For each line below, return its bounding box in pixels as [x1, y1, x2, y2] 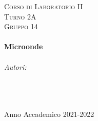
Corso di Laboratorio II [4, 1, 83, 11]
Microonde [4, 41, 43, 52]
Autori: [4, 61, 27, 72]
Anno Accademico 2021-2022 [4, 108, 94, 119]
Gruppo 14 [4, 21, 38, 32]
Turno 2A [4, 11, 36, 22]
